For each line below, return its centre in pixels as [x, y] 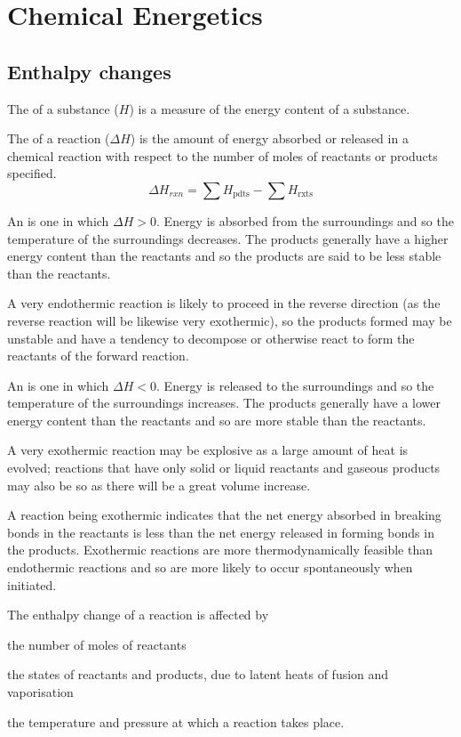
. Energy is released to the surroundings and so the [295, 385]
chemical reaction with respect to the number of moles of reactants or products [223, 155]
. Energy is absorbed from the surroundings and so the [305, 220]
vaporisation [40, 692]
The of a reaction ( [59, 138]
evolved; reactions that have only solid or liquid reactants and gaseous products [224, 468]
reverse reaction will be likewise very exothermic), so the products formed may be [230, 320]
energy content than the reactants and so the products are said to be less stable [224, 256]
